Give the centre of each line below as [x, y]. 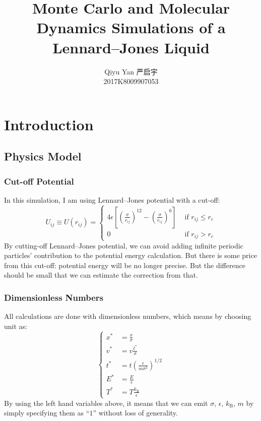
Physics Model [43, 156]
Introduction [49, 124]
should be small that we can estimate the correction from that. [101, 275]
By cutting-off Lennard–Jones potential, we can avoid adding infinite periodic [124, 245]
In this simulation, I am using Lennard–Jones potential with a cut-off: [112, 199]
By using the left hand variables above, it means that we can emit [106, 403]
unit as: [16, 326]
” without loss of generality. [135, 413]
